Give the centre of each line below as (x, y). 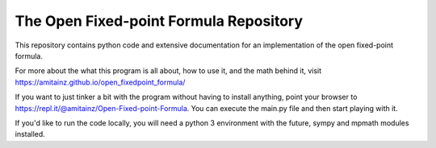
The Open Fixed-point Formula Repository (159, 21)
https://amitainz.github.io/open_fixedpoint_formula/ (100, 82)
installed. (30, 134)
